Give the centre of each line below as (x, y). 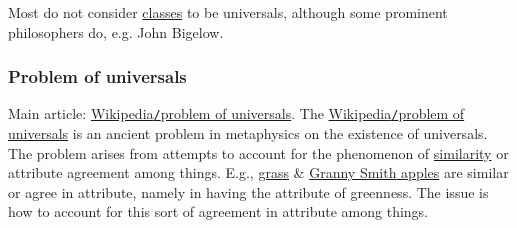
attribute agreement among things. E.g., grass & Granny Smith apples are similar (258, 172)
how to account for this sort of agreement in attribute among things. (218, 211)
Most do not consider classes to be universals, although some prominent (228, 12)
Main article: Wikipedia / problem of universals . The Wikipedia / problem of (236, 113)
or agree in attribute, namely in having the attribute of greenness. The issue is (248, 191)
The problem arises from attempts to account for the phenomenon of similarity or (258, 152)
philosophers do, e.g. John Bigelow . (116, 31)
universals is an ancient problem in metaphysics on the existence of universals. (248, 133)
